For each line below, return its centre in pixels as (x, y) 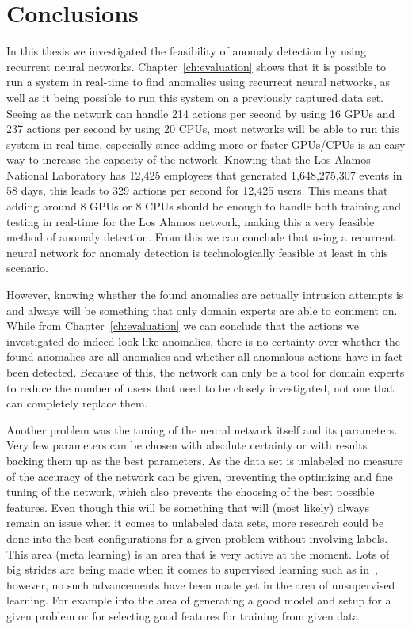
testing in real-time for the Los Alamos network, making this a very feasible (191, 221)
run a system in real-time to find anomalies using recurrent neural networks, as (198, 82)
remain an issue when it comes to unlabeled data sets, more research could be (195, 523)
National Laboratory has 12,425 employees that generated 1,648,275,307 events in (204, 174)
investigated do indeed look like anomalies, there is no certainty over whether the (203, 341)
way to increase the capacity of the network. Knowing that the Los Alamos (189, 159)
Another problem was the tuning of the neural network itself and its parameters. (202, 429)
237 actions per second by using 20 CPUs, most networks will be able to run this (203, 129)
